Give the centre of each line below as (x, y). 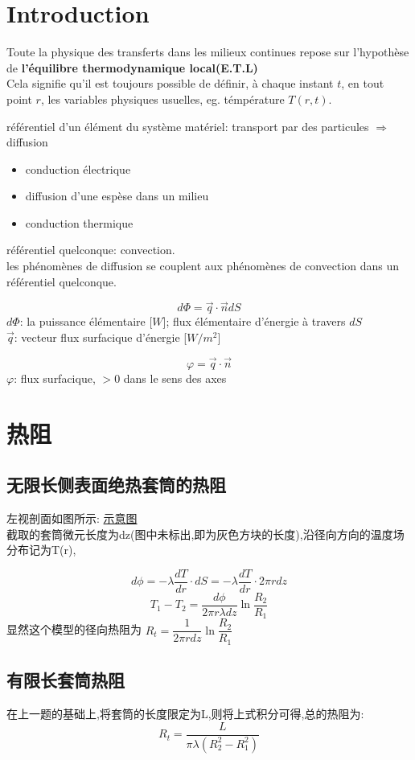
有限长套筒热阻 (66, 680)
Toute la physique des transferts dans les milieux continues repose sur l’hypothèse (208, 52)
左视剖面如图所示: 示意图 (72, 518)
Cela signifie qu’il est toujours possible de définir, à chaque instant (170, 83)
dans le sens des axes (175, 378)
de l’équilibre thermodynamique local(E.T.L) (132, 67)
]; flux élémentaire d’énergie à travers (254, 321)
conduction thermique (79, 222)
